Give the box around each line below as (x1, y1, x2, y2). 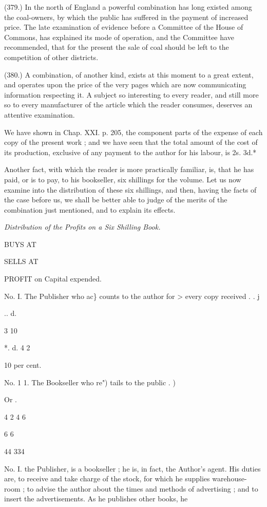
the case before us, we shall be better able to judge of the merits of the (4, 194, 227, 205)
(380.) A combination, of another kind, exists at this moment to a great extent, (4, 69, 254, 80)
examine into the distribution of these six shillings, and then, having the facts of (4, 184, 257, 195)
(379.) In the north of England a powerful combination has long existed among (4, 2, 252, 12)
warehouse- (212, 473, 247, 484)
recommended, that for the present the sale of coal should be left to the (4, 42, 229, 52)
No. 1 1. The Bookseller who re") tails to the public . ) (4, 377, 176, 387)
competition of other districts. (4, 51, 99, 62)
